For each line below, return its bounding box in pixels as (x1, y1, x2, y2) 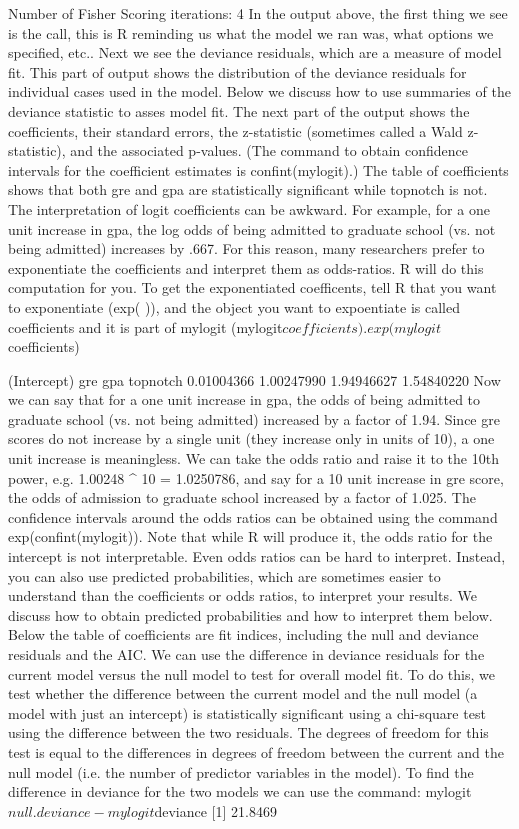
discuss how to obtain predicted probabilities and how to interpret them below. (8, 604, 493, 625)
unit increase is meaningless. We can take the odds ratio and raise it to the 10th (8, 448, 499, 469)
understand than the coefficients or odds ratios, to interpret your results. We (8, 585, 477, 606)
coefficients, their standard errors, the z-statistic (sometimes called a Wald (8, 120, 463, 141)
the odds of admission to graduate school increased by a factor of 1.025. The (8, 487, 476, 508)
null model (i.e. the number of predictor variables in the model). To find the (8, 761, 474, 782)
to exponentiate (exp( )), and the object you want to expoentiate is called (8, 296, 460, 317)
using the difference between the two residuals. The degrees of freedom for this (8, 722, 489, 743)
